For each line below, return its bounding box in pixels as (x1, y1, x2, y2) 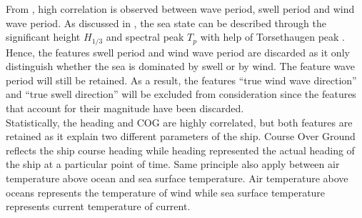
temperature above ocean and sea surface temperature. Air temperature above (6, 170, 348, 185)
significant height (6, 29, 81, 44)
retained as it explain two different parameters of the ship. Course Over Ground (6, 129, 356, 144)
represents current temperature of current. (6, 199, 191, 214)
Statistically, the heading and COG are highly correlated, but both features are (6, 114, 353, 129)
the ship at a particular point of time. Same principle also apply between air (6, 157, 340, 172)
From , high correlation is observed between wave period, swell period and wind (6, 1, 355, 16)
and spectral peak (106, 29, 184, 44)
